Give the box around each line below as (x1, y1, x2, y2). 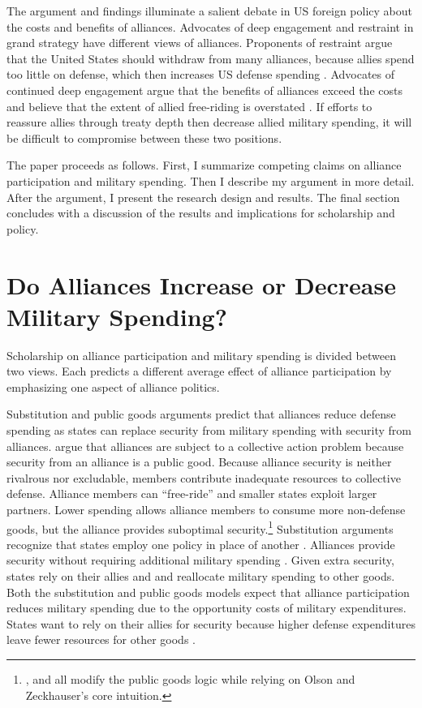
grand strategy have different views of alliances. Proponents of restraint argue (6, 34, 393, 51)
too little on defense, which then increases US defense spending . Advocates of (6, 66, 395, 83)
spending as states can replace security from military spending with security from (6, 422, 411, 438)
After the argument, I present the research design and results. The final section (6, 188, 400, 205)
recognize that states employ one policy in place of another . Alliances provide (6, 535, 395, 552)
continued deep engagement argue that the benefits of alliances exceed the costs (6, 81, 403, 98)
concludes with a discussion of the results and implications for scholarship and (6, 204, 395, 221)
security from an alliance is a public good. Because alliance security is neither (6, 453, 392, 470)
